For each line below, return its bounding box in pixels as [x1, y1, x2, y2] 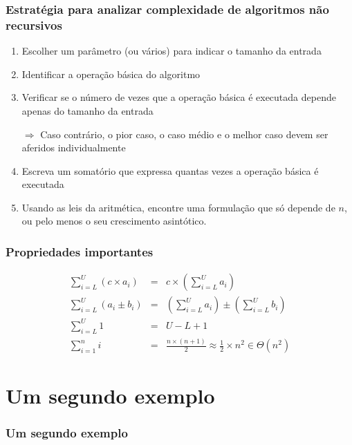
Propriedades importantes [6, 243, 154, 260]
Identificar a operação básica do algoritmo [21, 66, 201, 81]
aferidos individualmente [21, 140, 126, 155]
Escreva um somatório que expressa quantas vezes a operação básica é [21, 163, 319, 178]
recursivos [6, 16, 62, 33]
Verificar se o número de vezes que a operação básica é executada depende [21, 90, 336, 104]
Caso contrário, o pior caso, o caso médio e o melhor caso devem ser [40, 126, 328, 141]
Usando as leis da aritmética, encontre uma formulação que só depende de [21, 200, 335, 214]
